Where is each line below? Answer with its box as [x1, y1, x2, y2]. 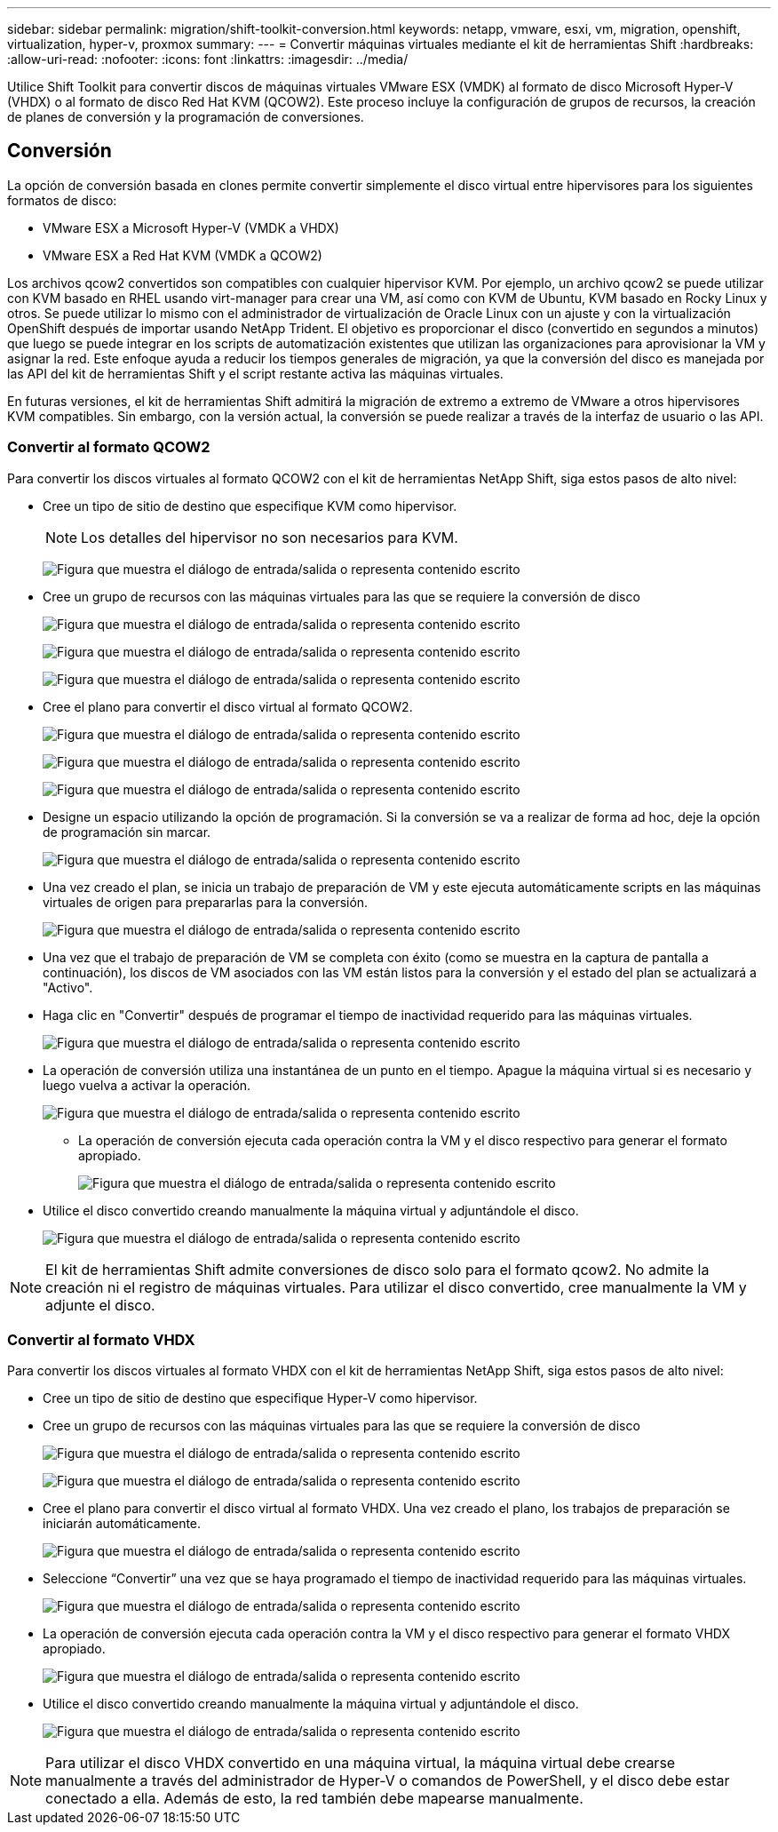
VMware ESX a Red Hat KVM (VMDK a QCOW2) [43, 247, 322, 263]
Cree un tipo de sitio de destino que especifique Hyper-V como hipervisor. [43, 1390, 478, 1406]
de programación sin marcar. [43, 824, 211, 840]
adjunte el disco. [45, 1295, 155, 1314]
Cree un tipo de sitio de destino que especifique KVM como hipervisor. [43, 498, 457, 514]
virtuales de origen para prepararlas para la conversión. [43, 894, 369, 910]
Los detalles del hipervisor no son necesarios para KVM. [81, 528, 458, 546]
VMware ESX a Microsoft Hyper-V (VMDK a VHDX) [43, 219, 339, 235]
